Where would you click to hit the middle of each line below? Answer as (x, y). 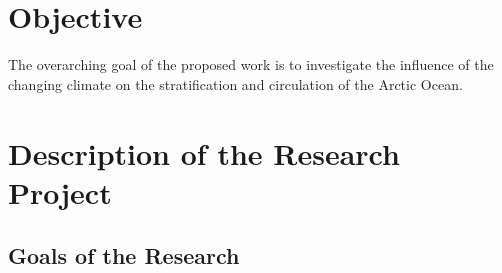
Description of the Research (204, 152)
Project (60, 191)
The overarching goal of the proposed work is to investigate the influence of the (251, 64)
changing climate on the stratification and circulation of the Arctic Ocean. (235, 83)
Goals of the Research (124, 255)
